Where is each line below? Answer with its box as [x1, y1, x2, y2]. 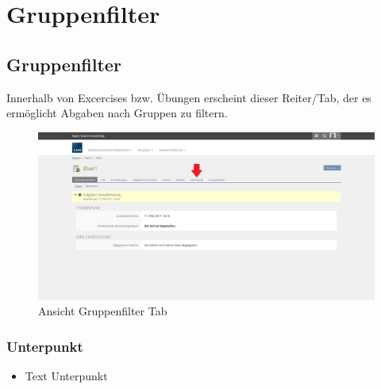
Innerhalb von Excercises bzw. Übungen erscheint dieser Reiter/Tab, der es [6, 89, 371, 105]
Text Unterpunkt [25, 368, 108, 384]
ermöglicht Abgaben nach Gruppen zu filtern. [6, 105, 228, 121]
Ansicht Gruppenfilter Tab [38, 303, 167, 319]
